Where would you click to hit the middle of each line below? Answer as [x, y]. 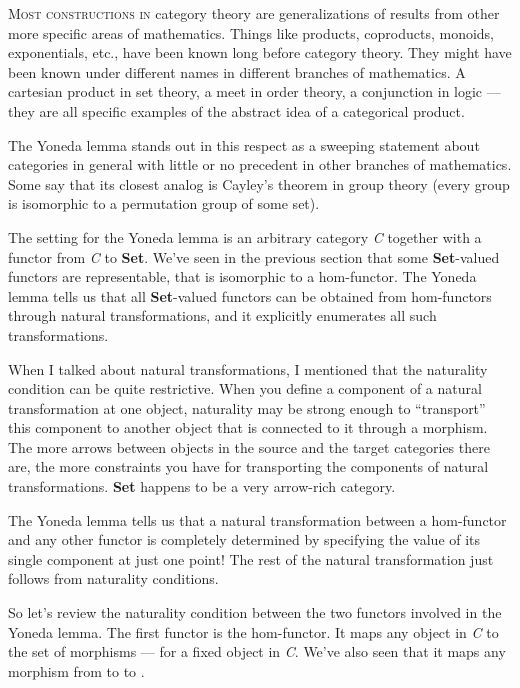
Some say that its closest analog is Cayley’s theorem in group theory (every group [259, 183]
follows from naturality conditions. [113, 578]
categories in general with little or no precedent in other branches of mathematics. [260, 164]
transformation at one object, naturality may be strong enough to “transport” [247, 407]
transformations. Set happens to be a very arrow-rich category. [202, 486]
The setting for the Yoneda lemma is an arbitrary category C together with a [245, 236]
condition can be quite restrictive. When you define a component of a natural [245, 388]
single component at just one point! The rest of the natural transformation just [251, 558]
